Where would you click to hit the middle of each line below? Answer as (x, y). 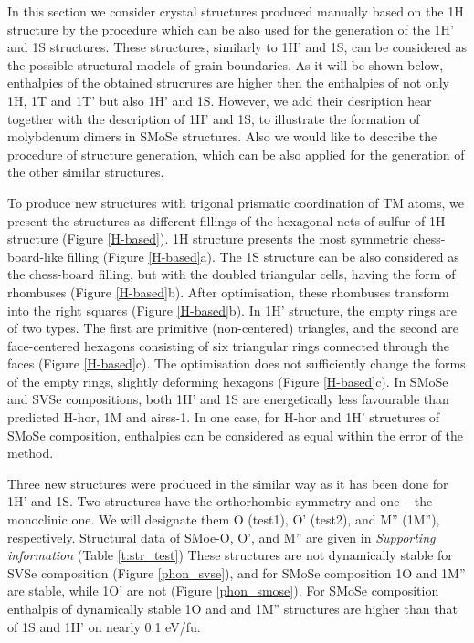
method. (31, 453)
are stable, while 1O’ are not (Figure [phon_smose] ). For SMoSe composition (223, 591)
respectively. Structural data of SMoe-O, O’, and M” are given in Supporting (221, 537)
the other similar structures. (86, 172)
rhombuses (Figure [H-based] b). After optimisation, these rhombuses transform (228, 291)
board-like (36, 256)
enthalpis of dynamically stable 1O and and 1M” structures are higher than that (232, 608)
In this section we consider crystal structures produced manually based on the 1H (236, 11)
